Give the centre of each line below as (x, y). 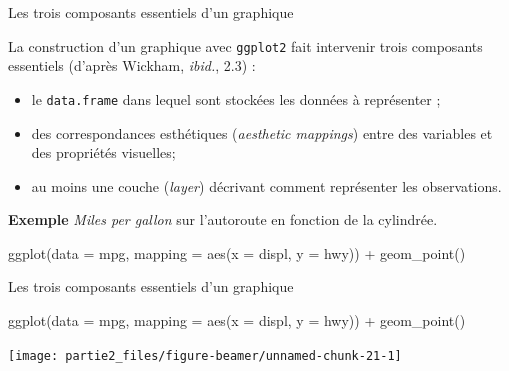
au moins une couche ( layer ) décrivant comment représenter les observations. (266, 185)
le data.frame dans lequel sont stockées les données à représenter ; (236, 98)
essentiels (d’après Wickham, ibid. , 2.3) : (132, 65)
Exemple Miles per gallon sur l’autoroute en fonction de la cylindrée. (223, 219)
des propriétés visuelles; (103, 152)
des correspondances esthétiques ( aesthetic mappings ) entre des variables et (262, 132)
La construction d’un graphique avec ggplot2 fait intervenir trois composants (245, 45)
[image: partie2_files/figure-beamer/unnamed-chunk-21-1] (205, 355)
